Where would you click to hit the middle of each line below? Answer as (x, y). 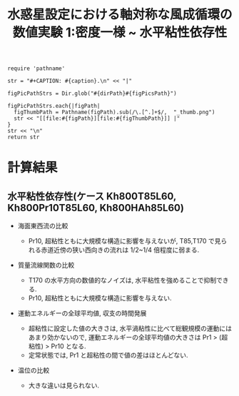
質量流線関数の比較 (46, 265)
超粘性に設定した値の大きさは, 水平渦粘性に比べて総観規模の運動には (130, 328)
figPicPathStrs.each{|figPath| (54, 106)
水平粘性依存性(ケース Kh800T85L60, (92, 196)
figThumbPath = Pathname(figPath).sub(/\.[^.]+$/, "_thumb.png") (115, 112)
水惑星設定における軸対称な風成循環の (120, 15)
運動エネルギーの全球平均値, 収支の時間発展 (82, 313)
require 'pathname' (36, 68)
